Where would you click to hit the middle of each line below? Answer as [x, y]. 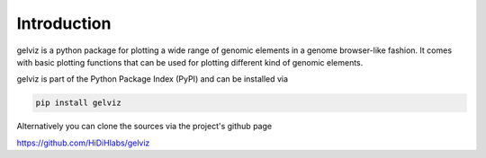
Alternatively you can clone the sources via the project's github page [144, 127]
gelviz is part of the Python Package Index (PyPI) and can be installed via [152, 79]
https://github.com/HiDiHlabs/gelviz [83, 143]
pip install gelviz [78, 103]
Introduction [64, 23]
